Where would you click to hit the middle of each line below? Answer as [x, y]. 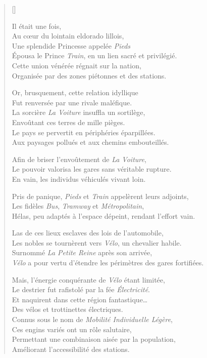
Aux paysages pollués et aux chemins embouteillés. [90, 142]
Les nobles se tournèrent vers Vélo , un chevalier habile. [97, 242]
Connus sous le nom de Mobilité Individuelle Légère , [92, 319]
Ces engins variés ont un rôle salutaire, [72, 329]
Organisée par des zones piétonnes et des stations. [89, 75]
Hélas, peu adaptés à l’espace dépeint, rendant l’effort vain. [103, 215]
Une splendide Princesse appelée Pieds [71, 45]
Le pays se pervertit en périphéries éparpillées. [84, 132]
